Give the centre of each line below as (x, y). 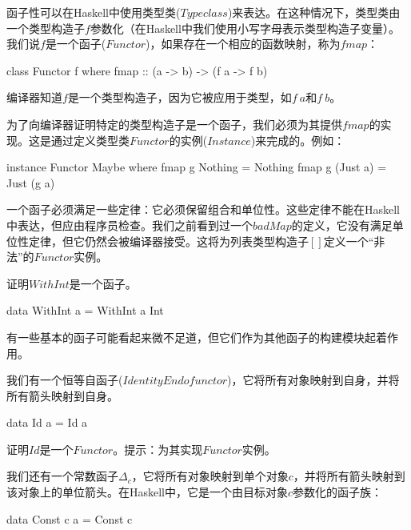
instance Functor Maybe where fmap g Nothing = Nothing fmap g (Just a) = (197, 167)
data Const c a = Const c (70, 518)
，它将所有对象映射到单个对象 (210, 476)
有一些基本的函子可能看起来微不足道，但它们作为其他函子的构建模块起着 (197, 337)
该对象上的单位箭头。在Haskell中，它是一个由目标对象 (148, 492)
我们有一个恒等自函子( (65, 380)
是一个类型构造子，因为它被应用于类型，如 (180, 97)
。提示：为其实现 (158, 449)
